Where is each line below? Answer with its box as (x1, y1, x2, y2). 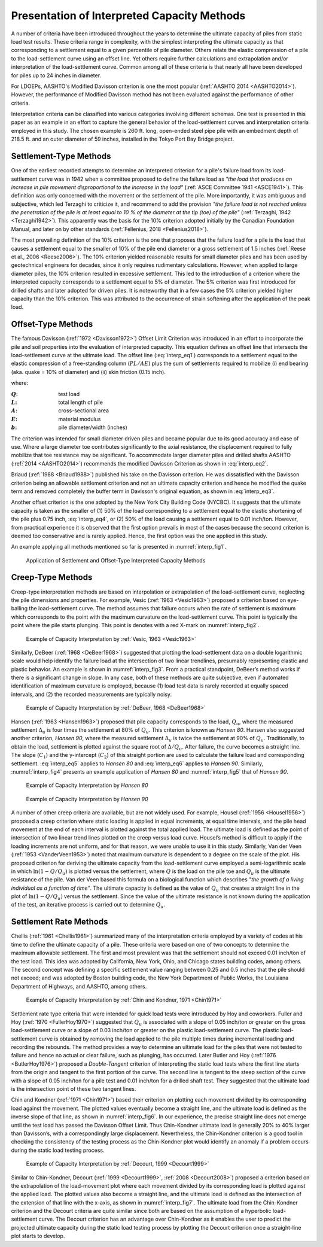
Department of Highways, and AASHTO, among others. (11, 983, 147, 990)
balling (11, 605, 28, 612)
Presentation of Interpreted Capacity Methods (11, 9, 246, 22)
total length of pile (58, 399, 103, 406)
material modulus (58, 415, 101, 422)
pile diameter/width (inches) (58, 424, 128, 431)
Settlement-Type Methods (11, 151, 111, 162)
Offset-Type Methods (11, 319, 93, 329)
